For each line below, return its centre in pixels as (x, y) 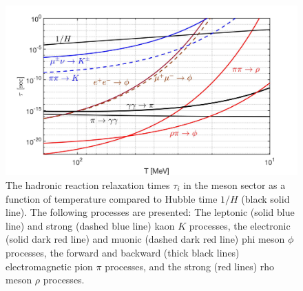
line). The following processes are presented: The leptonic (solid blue (150, 212)
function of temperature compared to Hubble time (112, 198)
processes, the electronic (240, 225)
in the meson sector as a (234, 184)
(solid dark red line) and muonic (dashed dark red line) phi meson (145, 239)
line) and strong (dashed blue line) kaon (90, 225)
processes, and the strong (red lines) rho (190, 266)
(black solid (265, 198)
